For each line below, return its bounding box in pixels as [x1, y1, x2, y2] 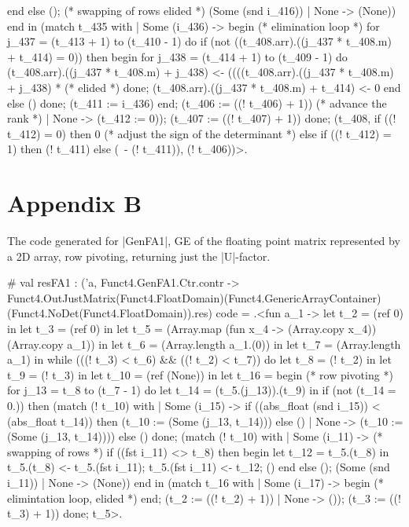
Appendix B [7, 187, 142, 219]
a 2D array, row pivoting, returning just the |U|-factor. [7, 247, 271, 264]
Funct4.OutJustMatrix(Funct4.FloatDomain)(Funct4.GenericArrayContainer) [7, 289, 381, 306]
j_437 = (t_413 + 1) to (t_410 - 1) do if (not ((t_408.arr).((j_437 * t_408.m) [7, 33, 392, 49]
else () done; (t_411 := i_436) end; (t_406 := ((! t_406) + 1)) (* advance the [7, 94, 387, 111]
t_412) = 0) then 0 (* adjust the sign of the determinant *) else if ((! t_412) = [7, 125, 392, 141]
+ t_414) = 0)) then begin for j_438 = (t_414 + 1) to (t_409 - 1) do [7, 48, 348, 64]
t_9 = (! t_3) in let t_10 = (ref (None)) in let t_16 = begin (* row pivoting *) [7, 366, 393, 382]
